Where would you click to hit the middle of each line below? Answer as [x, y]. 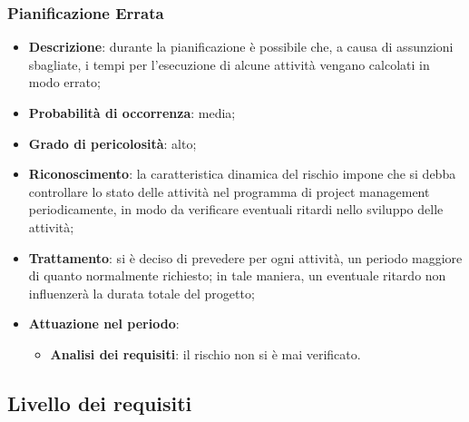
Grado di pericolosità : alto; [112, 143]
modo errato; [64, 82]
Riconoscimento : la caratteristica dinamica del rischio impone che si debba [242, 174]
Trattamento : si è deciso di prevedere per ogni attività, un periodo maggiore [245, 257]
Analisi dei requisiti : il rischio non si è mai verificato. [205, 353]
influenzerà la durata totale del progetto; [142, 293]
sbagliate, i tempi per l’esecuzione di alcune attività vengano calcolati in [229, 64]
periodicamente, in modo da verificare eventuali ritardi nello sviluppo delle [236, 209]
